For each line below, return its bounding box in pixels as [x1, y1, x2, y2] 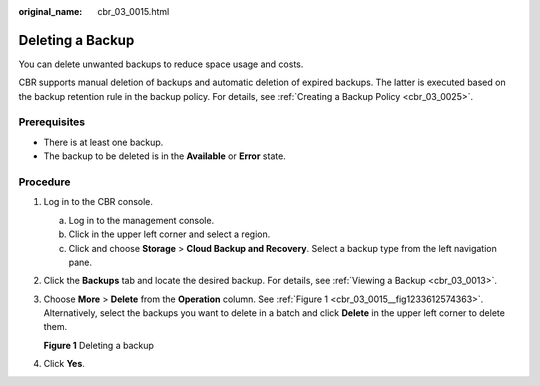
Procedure [18, 175, 71, 189]
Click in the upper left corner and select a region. [68, 228, 271, 240]
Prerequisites [18, 115, 85, 129]
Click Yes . [43, 358, 85, 370]
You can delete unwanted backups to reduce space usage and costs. [18, 58, 304, 70]
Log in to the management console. [68, 214, 215, 226]
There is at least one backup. [43, 136, 164, 148]
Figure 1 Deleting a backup [43, 339, 155, 351]
